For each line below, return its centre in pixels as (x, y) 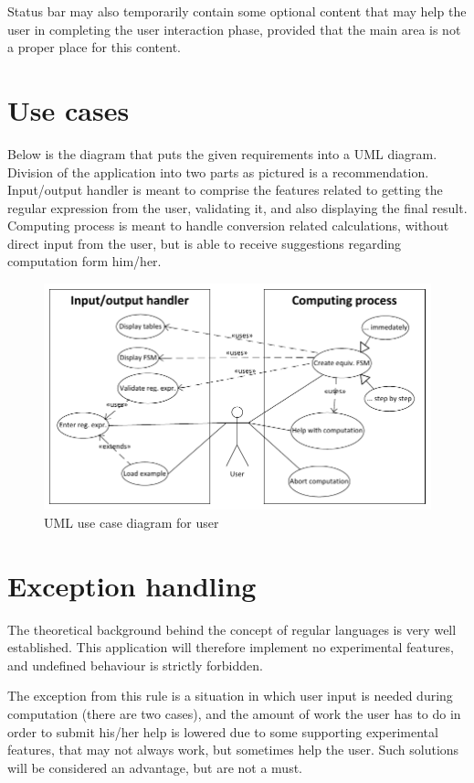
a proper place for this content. (94, 47)
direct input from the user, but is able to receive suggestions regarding (205, 243)
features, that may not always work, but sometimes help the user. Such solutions (233, 750)
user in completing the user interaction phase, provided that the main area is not (234, 29)
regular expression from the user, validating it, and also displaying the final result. (237, 207)
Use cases (68, 109)
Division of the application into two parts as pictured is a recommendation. (218, 172)
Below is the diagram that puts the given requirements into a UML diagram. (222, 153)
